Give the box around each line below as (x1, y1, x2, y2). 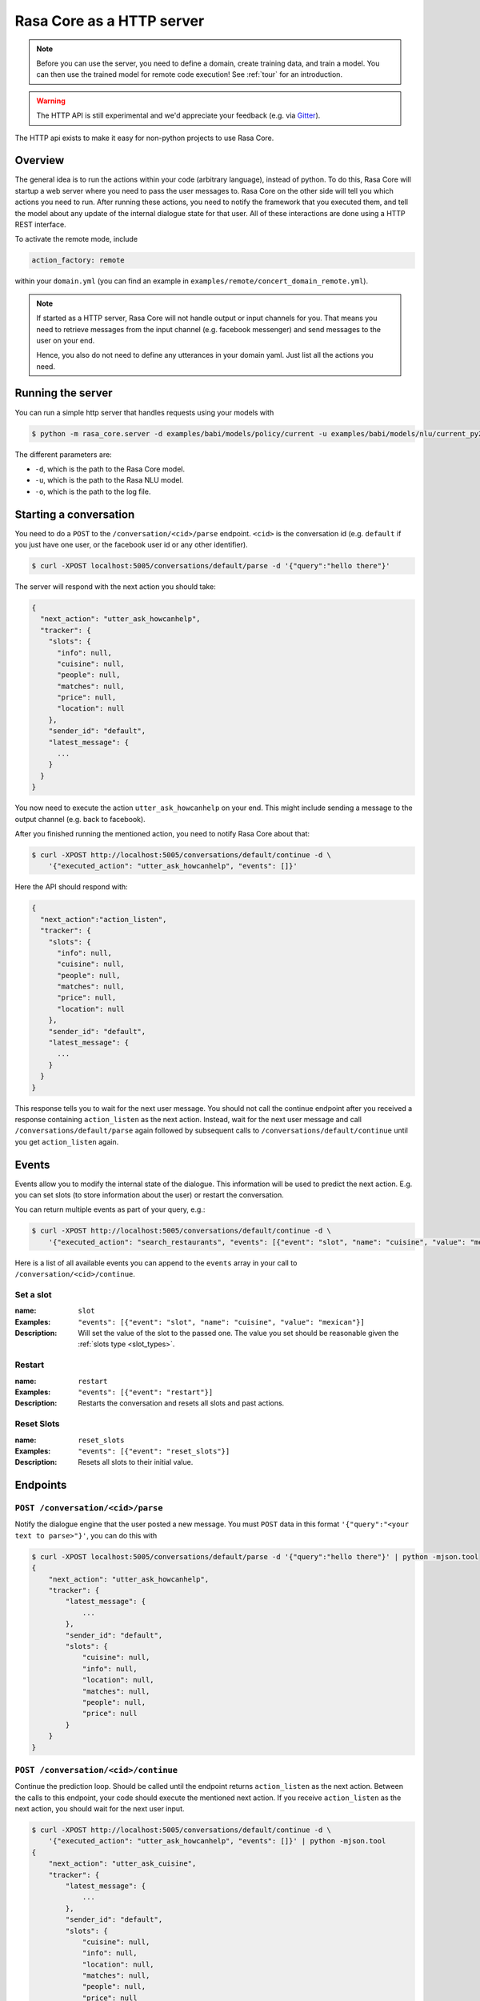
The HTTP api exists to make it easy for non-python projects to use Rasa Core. (14, 133, 274, 142)
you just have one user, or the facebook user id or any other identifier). (14, 540, 248, 550)
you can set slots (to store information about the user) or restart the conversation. (14, 1190, 284, 1200)
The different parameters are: (14, 449, 112, 459)
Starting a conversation (14, 507, 135, 521)
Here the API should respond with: (14, 882, 128, 892)
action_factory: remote (31, 256, 126, 265)
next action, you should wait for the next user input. (14, 1804, 185, 1814)
